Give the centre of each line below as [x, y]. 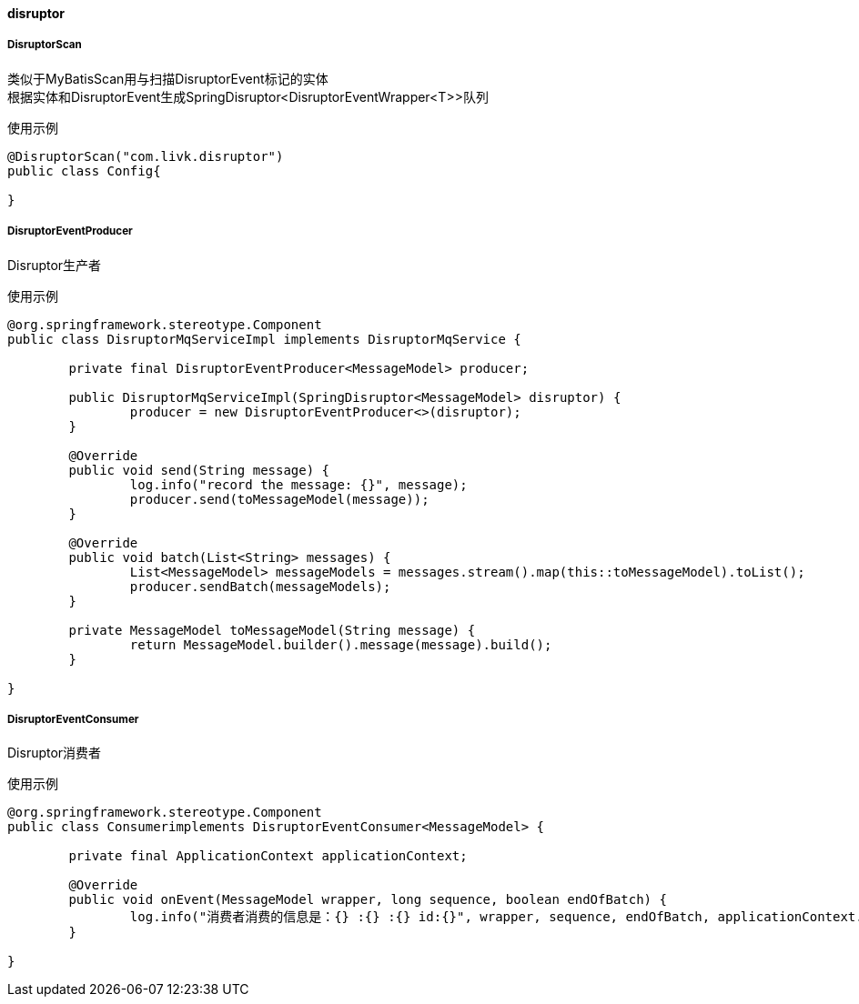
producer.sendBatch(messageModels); [260, 586]
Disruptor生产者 [55, 265]
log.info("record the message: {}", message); [298, 484]
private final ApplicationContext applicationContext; [268, 856]
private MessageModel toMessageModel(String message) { [272, 630]
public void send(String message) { [199, 470]
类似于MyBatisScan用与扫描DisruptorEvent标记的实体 [168, 78]
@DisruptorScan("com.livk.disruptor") [146, 156]
